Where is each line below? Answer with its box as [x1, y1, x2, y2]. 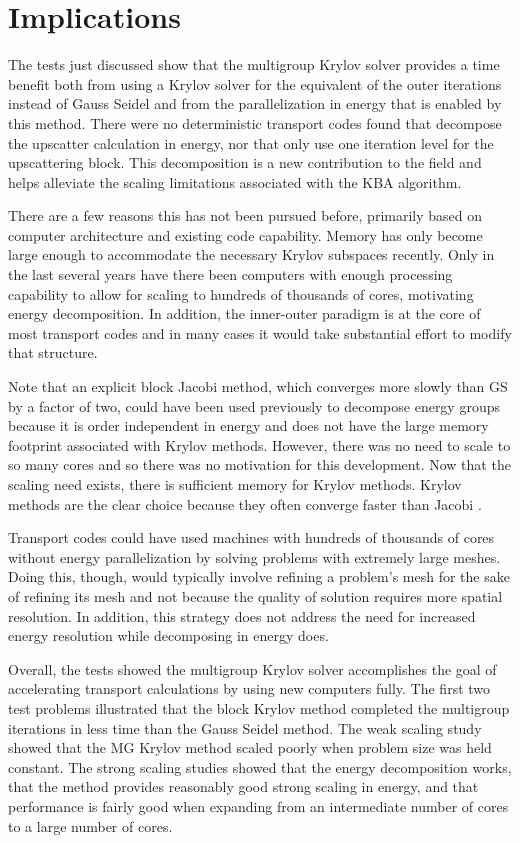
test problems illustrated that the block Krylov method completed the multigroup [8, 697, 510, 718]
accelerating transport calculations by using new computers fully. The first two [8, 678, 491, 699]
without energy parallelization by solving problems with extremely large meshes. [8, 546, 501, 567]
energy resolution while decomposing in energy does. [8, 625, 329, 646]
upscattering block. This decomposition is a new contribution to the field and [8, 152, 482, 173]
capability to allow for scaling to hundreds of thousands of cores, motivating [8, 283, 474, 304]
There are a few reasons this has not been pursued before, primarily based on [8, 205, 483, 226]
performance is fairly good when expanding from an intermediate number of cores [8, 795, 509, 816]
